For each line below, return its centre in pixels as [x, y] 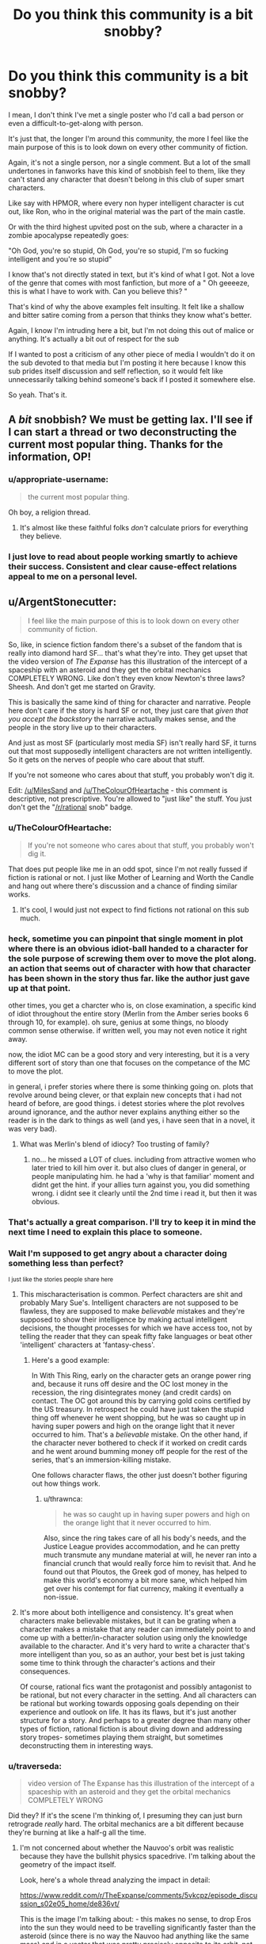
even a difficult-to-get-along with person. [76, 123]
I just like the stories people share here [61, 1280]
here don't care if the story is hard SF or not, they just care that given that [128, 710]
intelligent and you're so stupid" [60, 258]
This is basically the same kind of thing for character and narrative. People [129, 702]
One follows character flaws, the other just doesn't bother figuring [139, 1475]
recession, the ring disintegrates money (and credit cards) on [131, 1392]
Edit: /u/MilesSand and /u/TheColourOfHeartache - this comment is [118, 790]
